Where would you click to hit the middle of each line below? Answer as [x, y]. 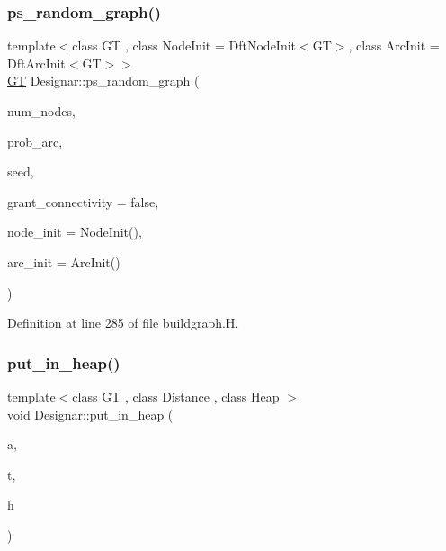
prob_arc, [35, 141]
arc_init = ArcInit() [64, 262]
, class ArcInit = [394, 45]
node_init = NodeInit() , [75, 232]
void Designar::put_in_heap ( [90, 414]
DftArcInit [36, 63]
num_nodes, [41, 111]
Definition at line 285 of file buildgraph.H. [123, 323]
